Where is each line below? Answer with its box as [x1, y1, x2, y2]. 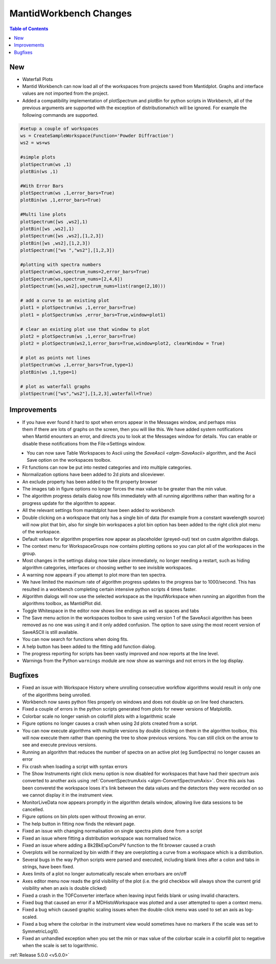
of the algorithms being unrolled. [22, 692, 91, 698]
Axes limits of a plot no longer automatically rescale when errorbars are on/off [22, 871, 187, 877]
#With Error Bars [20, 183, 64, 189]
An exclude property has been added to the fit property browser [22, 479, 158, 485]
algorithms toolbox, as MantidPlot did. [22, 601, 102, 607]
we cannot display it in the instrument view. [22, 792, 113, 798]
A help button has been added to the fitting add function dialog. [22, 643, 156, 650]
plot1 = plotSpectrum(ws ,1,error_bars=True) [20, 305, 136, 311]
